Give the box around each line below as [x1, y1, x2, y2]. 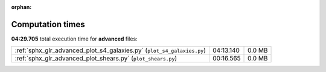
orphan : [11, 4, 32, 10]
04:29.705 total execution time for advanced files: [11, 35, 138, 42]
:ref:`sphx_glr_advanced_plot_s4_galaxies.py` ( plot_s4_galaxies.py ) [14, 46, 206, 54]
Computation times [11, 19, 85, 30]
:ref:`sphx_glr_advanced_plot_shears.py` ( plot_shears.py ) [14, 54, 177, 63]
